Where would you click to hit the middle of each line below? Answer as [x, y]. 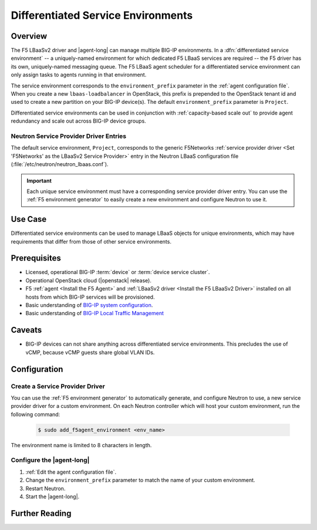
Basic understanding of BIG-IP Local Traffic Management [95, 313]
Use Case [29, 219]
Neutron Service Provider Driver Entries [69, 136]
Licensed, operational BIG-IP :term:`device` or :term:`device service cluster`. [118, 272]
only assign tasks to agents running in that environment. [79, 75]
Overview [29, 36]
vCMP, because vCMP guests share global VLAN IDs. [90, 352]
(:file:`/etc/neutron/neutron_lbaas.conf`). [60, 164]
